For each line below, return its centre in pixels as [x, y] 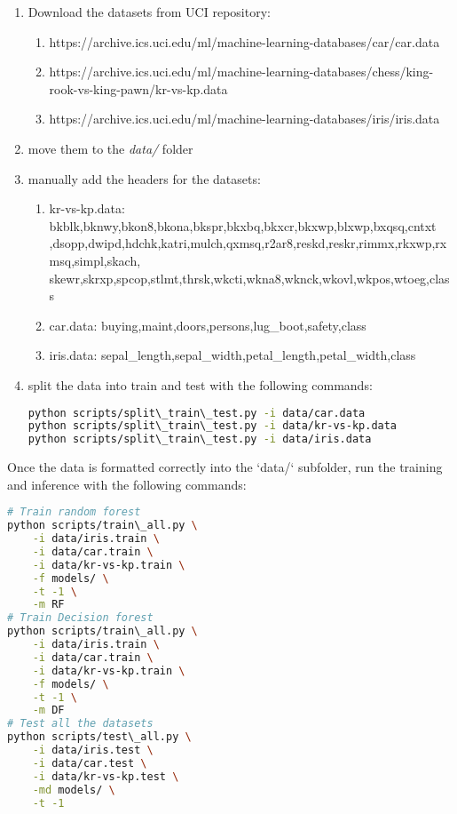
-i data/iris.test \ [93, 750]
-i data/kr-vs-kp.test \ [106, 776]
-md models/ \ [74, 790]
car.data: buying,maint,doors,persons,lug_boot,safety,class [208, 325]
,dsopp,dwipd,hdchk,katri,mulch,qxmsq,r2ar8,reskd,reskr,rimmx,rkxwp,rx [248, 243]
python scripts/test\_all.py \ [99, 737]
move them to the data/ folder [110, 148]
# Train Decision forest [80, 618]
